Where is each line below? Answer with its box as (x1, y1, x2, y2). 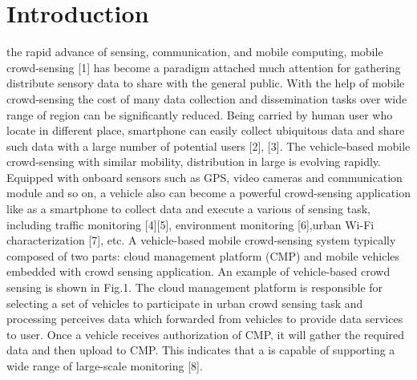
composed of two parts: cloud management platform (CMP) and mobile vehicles (6, 247, 400, 264)
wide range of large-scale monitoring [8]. (6, 358, 203, 374)
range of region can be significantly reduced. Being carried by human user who (6, 106, 393, 123)
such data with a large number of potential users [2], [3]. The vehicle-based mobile (6, 137, 411, 154)
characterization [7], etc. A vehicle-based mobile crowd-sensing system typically (6, 232, 396, 249)
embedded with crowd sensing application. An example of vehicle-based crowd (6, 263, 391, 280)
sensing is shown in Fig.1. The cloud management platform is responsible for (6, 279, 383, 296)
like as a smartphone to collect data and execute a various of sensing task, (6, 200, 370, 217)
